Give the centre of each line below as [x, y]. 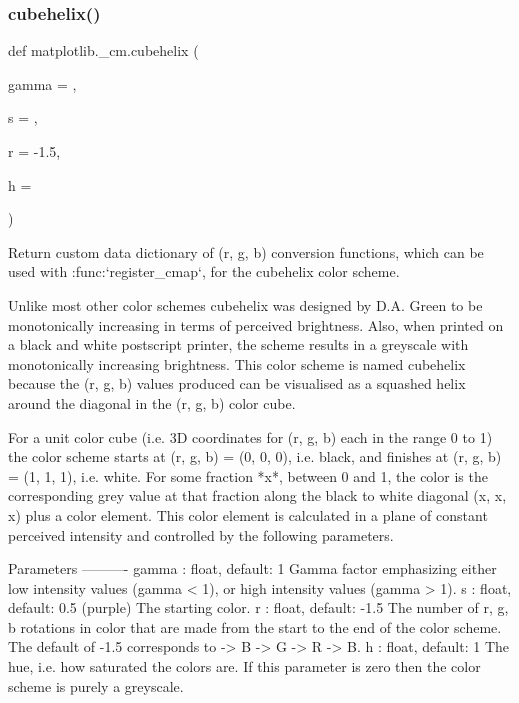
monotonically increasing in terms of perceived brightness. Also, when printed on [256, 324]
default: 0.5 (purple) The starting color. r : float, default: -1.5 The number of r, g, [258, 607]
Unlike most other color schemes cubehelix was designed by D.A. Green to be [245, 304]
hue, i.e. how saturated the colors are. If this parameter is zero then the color [244, 666]
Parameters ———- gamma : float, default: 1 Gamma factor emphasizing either [252, 568]
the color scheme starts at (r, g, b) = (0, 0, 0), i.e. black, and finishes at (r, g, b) [255, 456]
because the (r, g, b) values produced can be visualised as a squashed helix [237, 383]
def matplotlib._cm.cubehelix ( [103, 50]
